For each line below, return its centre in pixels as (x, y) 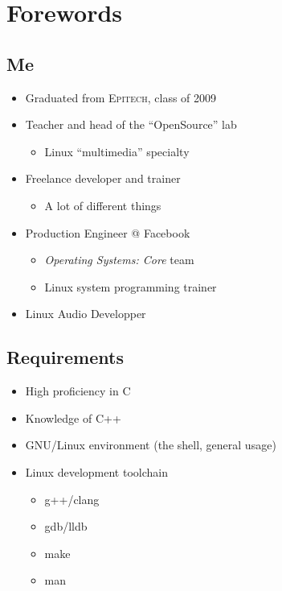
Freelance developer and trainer (103, 178)
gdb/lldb (66, 526)
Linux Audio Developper (86, 314)
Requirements (65, 357)
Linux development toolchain (96, 471)
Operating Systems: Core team (119, 260)
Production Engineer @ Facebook (108, 232)
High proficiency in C (78, 391)
